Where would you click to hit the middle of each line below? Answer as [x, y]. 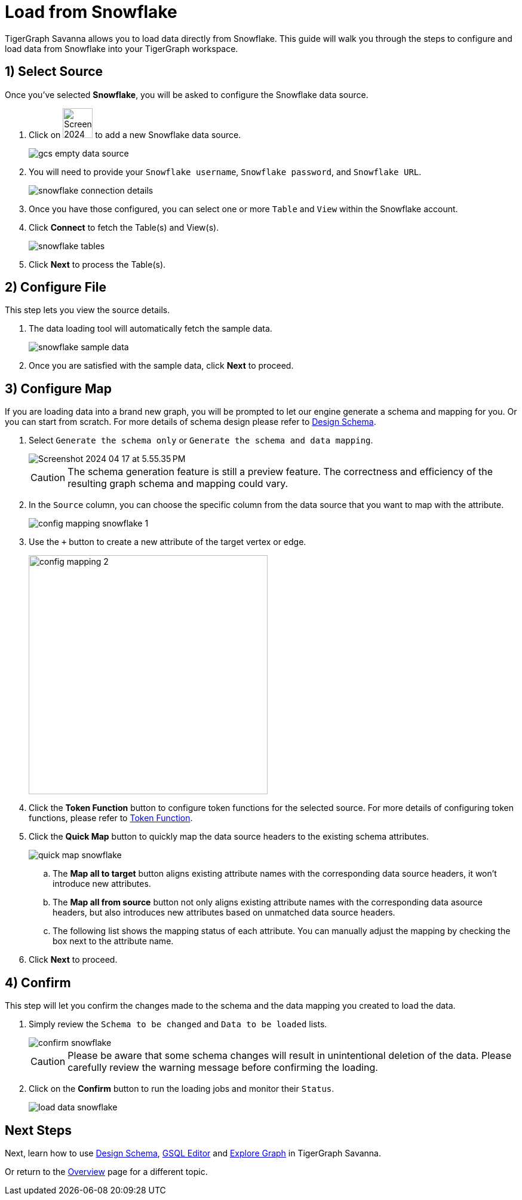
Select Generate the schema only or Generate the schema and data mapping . [201, 440]
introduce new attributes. [102, 884]
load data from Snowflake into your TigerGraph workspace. [122, 48]
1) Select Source [54, 72]
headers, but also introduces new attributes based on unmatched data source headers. [224, 913]
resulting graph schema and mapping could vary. [178, 484]
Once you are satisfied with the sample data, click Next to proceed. [161, 366]
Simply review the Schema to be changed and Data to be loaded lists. [178, 1024]
